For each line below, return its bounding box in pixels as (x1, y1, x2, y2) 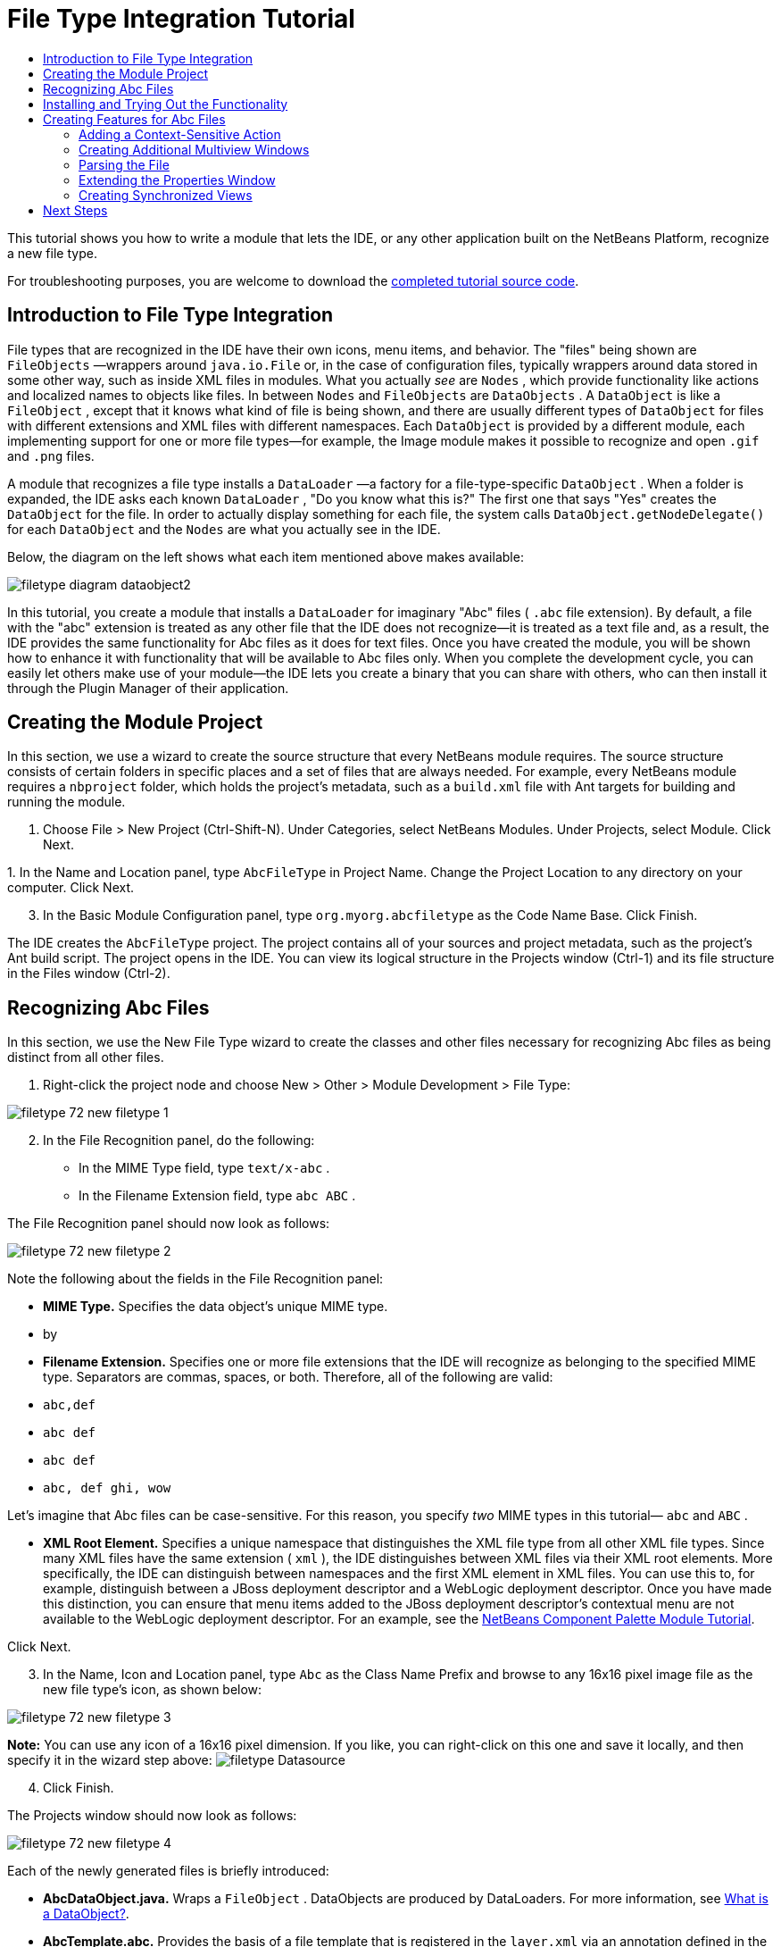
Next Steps (43, 202, 108, 218)
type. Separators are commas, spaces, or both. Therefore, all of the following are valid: (43, 1369, 553, 1385)
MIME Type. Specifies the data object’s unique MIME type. (43, 1299, 388, 1315)
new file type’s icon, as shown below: (43, 1682, 262, 1698)
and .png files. (7, 447, 95, 464)
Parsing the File (79, 156, 170, 172)
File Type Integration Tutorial (7, 4, 355, 34)
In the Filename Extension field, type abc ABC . (79, 1188, 356, 1204)
